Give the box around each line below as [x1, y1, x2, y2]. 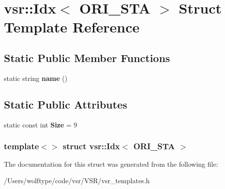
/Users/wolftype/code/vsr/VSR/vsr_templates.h [4, 175, 150, 185]
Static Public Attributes [4, 96, 127, 111]
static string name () [4, 73, 68, 83]
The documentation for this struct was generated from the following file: [4, 159, 218, 169]
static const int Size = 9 [4, 119, 77, 129]
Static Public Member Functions [4, 50, 170, 65]
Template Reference [4, 17, 140, 37]
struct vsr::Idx [62, 140, 120, 152]
